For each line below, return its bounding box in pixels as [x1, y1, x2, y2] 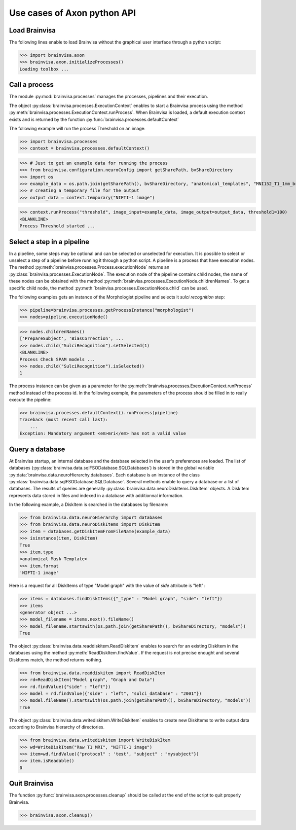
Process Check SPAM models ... [19, 357, 96, 362]
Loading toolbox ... [19, 66, 69, 72]
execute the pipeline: [9, 397, 52, 403]
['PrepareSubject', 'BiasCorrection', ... [19, 336, 124, 341]
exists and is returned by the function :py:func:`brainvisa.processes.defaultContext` [9, 116, 180, 122]
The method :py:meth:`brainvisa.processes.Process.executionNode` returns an [9, 264, 170, 270]
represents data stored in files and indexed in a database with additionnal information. [9, 492, 184, 498]
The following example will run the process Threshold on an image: [9, 125, 146, 131]
